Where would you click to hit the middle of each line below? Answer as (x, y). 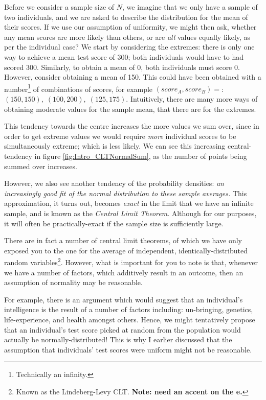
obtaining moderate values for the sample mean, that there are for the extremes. (130, 109)
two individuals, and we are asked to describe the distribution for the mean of (126, 17)
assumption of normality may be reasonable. (73, 282)
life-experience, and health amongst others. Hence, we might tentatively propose (130, 319)
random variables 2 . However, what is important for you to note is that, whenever (131, 261)
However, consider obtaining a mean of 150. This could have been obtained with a (133, 77)
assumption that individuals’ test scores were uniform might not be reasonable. (128, 349)
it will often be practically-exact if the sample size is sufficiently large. (114, 223)
